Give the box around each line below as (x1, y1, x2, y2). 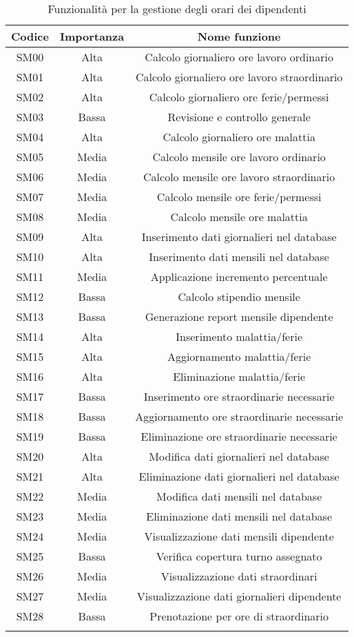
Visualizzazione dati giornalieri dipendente (136, 588, 342, 604)
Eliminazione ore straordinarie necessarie (140, 428, 337, 444)
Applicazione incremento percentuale (150, 269, 328, 284)
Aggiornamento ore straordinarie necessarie (135, 408, 344, 424)
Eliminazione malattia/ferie (173, 368, 306, 384)
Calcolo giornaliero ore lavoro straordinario (135, 69, 343, 85)
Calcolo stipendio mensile (178, 289, 300, 304)
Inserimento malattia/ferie (176, 328, 303, 344)
